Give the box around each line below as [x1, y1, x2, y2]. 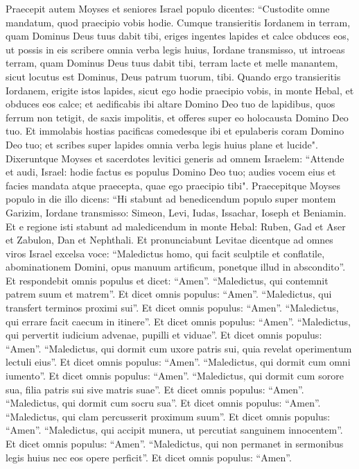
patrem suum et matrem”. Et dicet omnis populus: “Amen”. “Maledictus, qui [6, 287, 332, 301]
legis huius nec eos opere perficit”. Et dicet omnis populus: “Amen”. [6, 450, 292, 464]
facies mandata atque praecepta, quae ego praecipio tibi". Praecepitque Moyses [6, 178, 340, 192]
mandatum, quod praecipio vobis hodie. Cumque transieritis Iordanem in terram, [6, 15, 351, 29]
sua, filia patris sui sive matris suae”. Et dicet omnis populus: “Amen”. [6, 382, 304, 396]
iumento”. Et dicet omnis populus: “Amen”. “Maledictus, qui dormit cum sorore [6, 368, 344, 383]
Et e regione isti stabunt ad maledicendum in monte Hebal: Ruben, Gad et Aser [6, 219, 346, 233]
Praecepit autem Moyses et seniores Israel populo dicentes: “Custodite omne [6, 1, 330, 15]
